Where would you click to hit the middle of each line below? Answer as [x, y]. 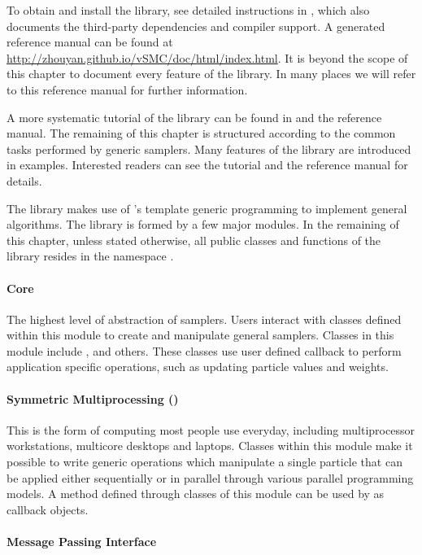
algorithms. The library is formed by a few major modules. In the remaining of [203, 224]
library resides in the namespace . [90, 256]
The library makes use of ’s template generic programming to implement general [207, 208]
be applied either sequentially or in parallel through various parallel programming [210, 477]
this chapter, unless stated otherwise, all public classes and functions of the [194, 240]
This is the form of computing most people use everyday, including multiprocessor [211, 429]
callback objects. [48, 509]
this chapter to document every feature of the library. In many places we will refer [211, 74]
